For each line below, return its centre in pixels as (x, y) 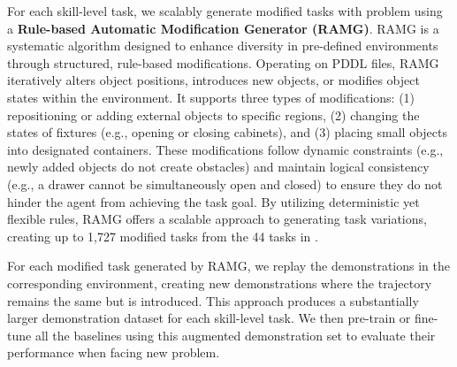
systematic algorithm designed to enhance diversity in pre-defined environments (223, 46)
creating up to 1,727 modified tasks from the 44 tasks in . (163, 236)
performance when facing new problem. (114, 352)
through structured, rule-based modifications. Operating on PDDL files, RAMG (223, 62)
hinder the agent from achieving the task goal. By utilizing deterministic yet (213, 201)
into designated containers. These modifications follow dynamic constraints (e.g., (225, 149)
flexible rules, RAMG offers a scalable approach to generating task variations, (217, 219)
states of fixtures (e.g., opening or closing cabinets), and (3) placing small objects (228, 132)
